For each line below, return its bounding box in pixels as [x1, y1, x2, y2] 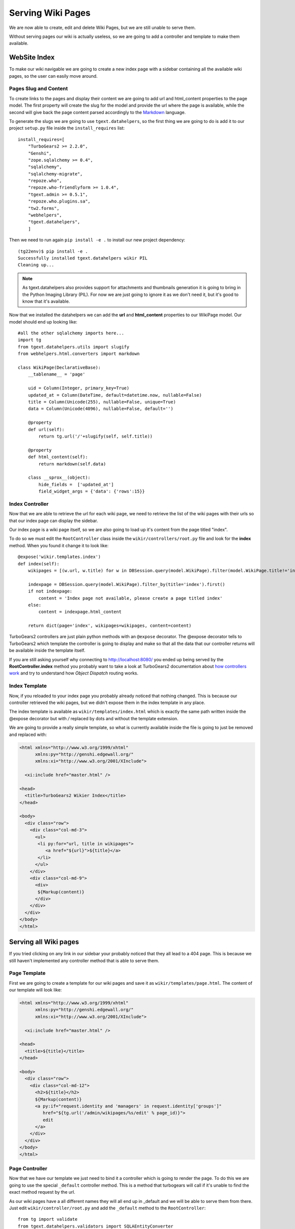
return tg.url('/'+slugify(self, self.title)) [38, 433, 153, 439]
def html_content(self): [28, 454, 88, 460]
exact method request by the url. [9, 1189, 76, 1195]
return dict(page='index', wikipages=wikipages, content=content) [28, 623, 192, 629]
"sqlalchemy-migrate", [28, 171, 83, 176]
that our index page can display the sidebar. [9, 518, 98, 524]
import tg [18, 337, 41, 343]
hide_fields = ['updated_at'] [38, 482, 114, 487]
